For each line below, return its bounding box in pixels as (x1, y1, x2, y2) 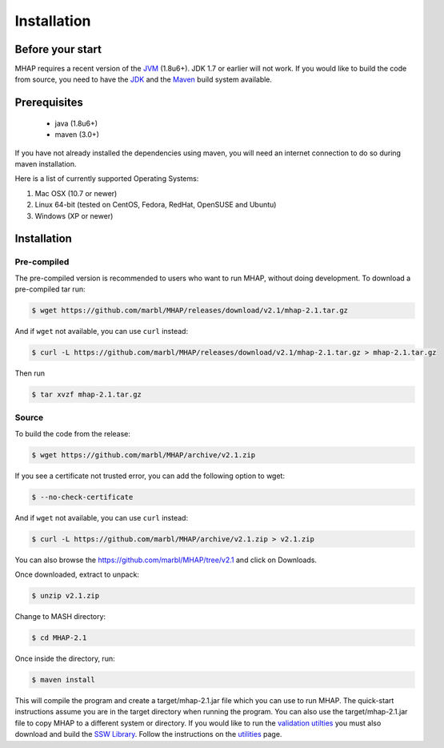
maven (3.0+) (54, 130, 100, 139)
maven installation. (14, 159, 77, 169)
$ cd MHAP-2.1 (31, 633, 87, 642)
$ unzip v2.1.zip (31, 591, 100, 601)
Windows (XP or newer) (34, 211, 114, 220)
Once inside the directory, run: (14, 653, 115, 664)
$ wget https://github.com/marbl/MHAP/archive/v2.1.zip (31, 450, 256, 460)
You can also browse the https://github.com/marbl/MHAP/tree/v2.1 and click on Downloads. (14, 555, 318, 565)
